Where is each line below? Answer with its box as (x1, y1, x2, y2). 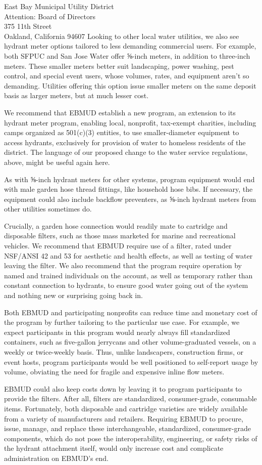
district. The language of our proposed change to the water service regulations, (4, 147, 248, 157)
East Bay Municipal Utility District (4, 1, 114, 11)
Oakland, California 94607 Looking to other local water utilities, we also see (4, 30, 239, 41)
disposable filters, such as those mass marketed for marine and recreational (4, 230, 236, 241)
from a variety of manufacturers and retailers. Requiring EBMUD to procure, (4, 413, 243, 424)
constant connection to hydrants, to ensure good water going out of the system (4, 280, 248, 290)
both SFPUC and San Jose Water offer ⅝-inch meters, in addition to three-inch (4, 50, 250, 61)
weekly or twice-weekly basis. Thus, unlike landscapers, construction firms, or (4, 347, 243, 357)
